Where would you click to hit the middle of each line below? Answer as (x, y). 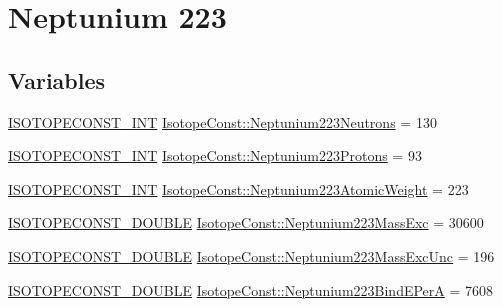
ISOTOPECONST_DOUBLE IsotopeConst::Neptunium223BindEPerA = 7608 (251, 289)
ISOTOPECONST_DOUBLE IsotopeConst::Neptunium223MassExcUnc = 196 (251, 255)
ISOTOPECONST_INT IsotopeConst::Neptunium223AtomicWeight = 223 (238, 188)
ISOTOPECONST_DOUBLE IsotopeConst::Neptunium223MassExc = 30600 (246, 222)
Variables (57, 79)
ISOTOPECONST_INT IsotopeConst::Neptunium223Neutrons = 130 (222, 121)
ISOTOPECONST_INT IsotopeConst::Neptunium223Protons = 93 (215, 155)
